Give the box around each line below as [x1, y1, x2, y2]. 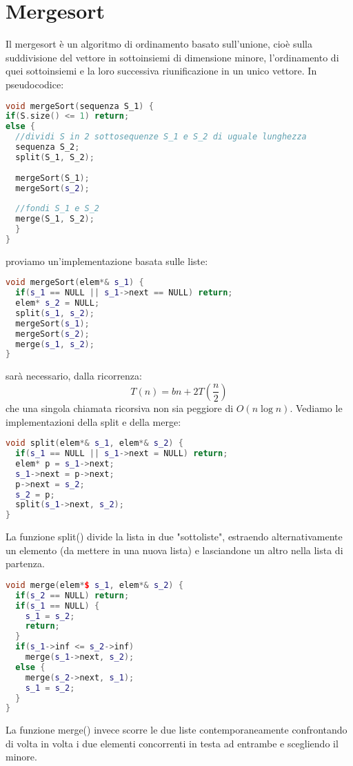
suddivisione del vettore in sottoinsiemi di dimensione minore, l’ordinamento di [6, 50, 339, 64]
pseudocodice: [6, 77, 64, 91]
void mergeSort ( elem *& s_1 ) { [6, 277, 144, 288]
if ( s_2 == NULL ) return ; [15, 590, 130, 600]
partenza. [6, 556, 45, 571]
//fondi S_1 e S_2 [15, 204, 100, 214]
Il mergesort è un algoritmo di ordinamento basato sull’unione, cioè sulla [6, 37, 312, 51]
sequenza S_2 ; [15, 142, 80, 152]
